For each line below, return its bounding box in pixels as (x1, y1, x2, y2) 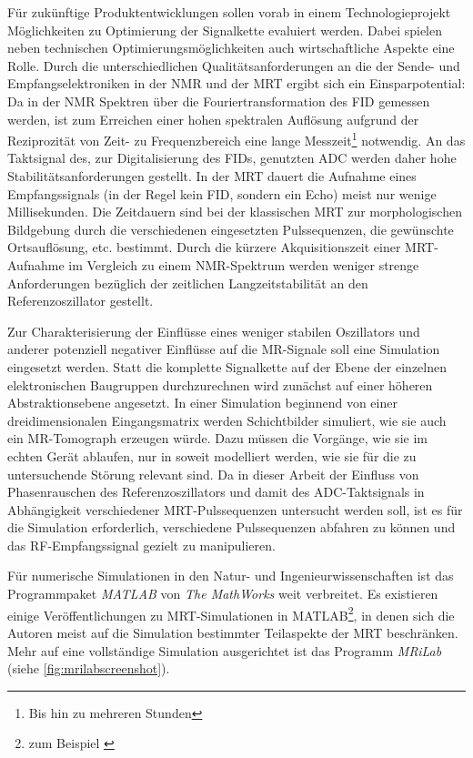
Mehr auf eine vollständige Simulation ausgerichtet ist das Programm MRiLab (7, 641, 442, 660)
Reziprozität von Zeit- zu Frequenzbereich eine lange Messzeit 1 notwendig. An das (7, 128, 466, 149)
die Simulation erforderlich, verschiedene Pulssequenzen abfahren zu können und (7, 518, 456, 537)
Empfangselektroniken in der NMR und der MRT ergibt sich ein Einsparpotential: (7, 74, 466, 93)
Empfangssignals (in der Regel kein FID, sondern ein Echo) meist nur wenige (7, 184, 437, 203)
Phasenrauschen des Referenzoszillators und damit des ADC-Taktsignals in (7, 482, 425, 501)
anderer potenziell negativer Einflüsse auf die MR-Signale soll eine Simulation (7, 339, 440, 359)
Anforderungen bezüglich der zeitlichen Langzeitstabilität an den (7, 273, 368, 292)
